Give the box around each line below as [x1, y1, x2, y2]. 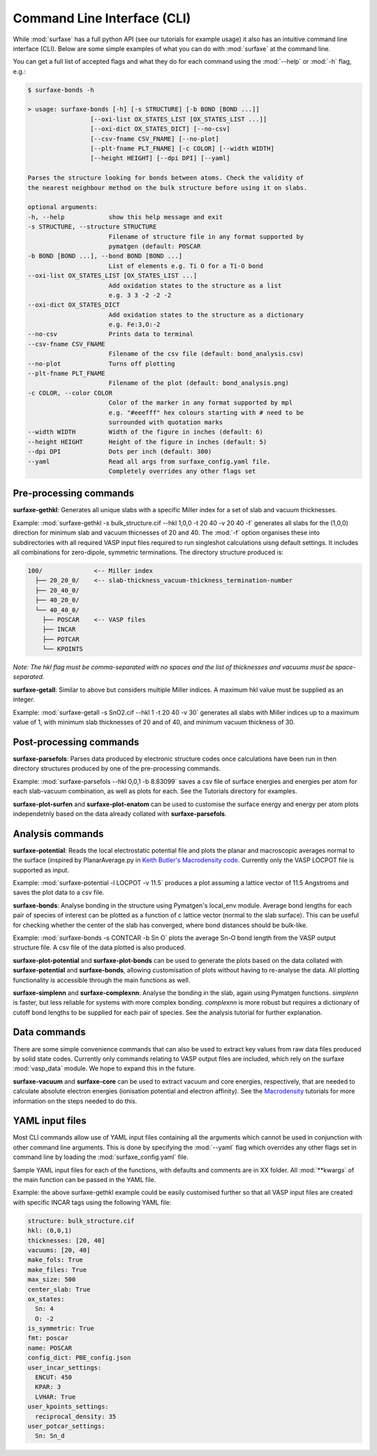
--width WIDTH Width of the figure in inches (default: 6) [27, 428, 264, 436]
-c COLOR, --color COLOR [27, 388, 113, 397]
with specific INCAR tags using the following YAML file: [13, 1198, 172, 1207]
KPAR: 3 [35, 1383, 61, 1391]
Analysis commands [13, 828, 104, 840]
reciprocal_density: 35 [35, 1412, 117, 1420]
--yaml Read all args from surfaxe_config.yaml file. [27, 458, 271, 465]
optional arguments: [27, 203, 98, 211]
